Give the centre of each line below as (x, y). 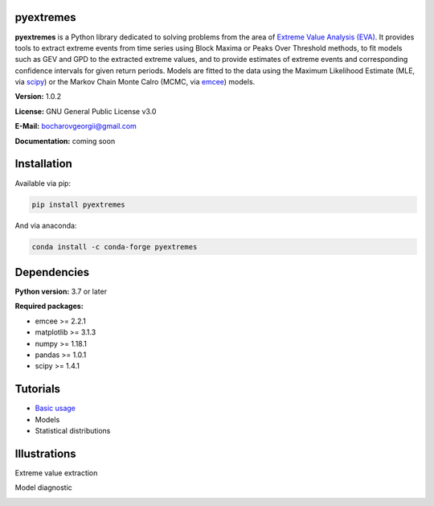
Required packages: (49, 306)
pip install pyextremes (79, 204)
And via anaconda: (46, 225)
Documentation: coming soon (65, 141)
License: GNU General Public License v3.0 (86, 111)
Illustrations (45, 453)
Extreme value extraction (56, 473)
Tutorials (37, 389)
